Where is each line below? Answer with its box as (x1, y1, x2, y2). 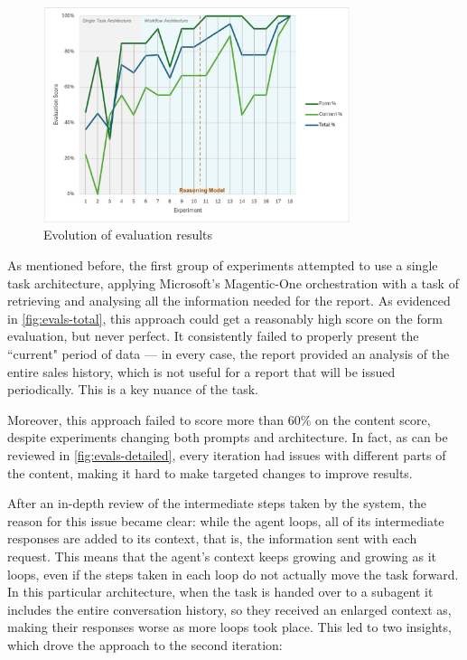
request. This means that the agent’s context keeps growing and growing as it (7, 546, 436, 565)
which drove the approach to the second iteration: (7, 635, 283, 654)
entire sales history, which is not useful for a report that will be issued (7, 362, 396, 381)
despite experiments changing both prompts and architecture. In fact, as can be (7, 428, 448, 447)
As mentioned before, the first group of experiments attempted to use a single (7, 256, 438, 275)
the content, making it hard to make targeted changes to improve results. (7, 463, 413, 482)
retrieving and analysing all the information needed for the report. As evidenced (7, 291, 451, 310)
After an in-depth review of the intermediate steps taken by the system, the (7, 494, 426, 513)
